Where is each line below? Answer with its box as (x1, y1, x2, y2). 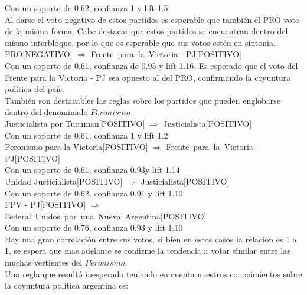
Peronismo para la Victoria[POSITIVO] (5, 140, 148, 153)
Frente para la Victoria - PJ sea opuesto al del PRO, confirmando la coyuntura (5, 71, 291, 83)
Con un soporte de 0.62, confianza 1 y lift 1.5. (5, 2, 171, 14)
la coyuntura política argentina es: (5, 279, 129, 291)
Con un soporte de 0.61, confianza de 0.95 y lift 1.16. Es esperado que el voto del (5, 59, 298, 71)
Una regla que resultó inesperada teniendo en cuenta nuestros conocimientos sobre (5, 267, 302, 280)
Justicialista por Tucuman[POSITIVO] (5, 117, 145, 129)
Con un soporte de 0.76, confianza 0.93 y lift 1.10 (5, 221, 183, 234)
